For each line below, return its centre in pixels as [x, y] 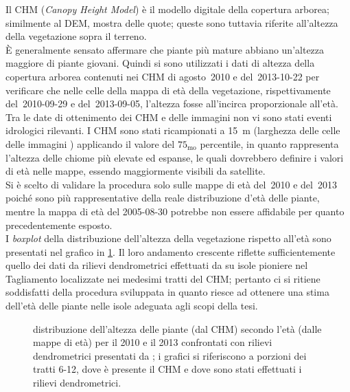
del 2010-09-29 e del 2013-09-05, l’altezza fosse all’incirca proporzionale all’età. [172, 104]
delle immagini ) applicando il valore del [90, 143]
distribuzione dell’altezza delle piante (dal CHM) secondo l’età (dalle [177, 328]
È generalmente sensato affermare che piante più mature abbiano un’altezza [165, 49]
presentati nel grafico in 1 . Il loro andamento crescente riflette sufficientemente [171, 251]
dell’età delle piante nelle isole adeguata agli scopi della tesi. [132, 306]
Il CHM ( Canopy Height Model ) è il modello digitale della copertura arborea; [167, 9]
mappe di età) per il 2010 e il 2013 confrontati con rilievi [153, 342]
